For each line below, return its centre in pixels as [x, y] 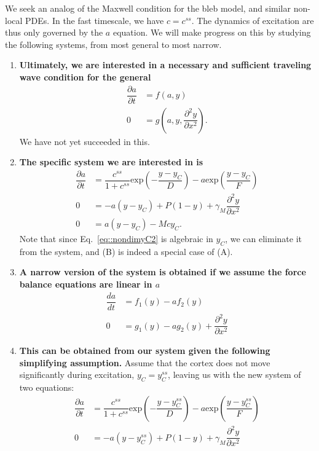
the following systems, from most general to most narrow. [113, 44]
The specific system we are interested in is [111, 162]
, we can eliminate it [263, 238]
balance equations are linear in [86, 284]
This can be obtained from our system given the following [145, 351]
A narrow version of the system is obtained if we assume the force [163, 272]
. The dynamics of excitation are [253, 20]
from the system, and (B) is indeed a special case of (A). [126, 251]
